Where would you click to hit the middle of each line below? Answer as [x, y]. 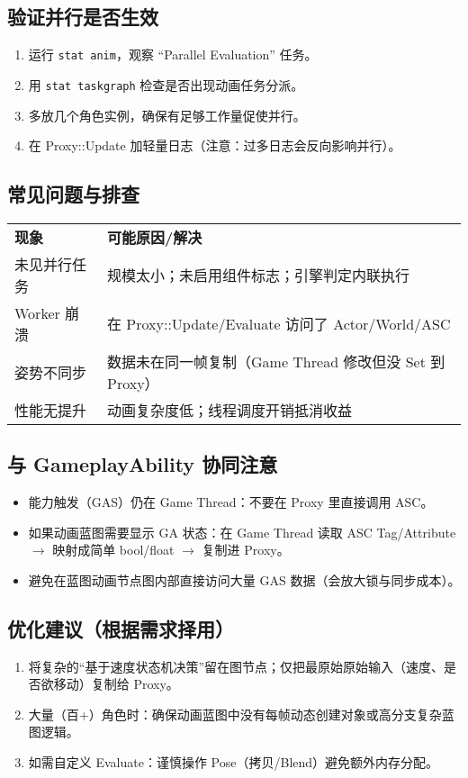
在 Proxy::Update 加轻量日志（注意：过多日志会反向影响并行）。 [215, 145]
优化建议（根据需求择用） [121, 628]
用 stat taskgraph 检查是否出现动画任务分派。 [166, 84]
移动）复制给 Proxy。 [116, 684]
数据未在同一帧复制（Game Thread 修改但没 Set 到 [276, 361]
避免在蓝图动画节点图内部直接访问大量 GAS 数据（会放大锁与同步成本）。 [244, 579]
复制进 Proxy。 [246, 550]
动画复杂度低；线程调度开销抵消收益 [230, 410]
